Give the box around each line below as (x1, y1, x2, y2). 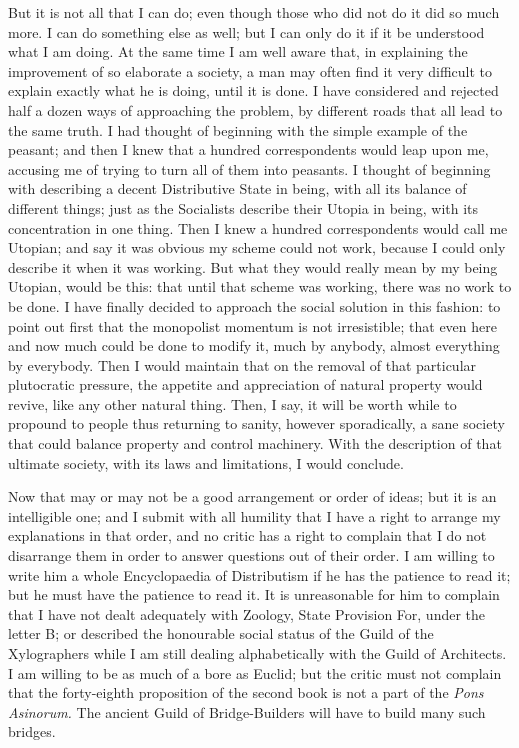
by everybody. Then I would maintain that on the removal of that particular (8, 354, 477, 375)
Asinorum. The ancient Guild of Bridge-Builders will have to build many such (8, 701, 486, 722)
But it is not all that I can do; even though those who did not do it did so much (8, 2, 500, 22)
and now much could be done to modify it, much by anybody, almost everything (8, 335, 500, 356)
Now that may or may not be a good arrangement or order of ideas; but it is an (8, 486, 497, 507)
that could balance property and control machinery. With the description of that (8, 433, 502, 454)
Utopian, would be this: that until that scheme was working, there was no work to (8, 276, 512, 297)
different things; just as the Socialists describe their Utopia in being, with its (8, 197, 479, 218)
